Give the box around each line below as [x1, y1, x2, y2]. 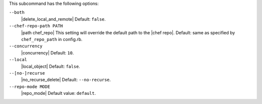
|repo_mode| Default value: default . [21, 91, 96, 96]
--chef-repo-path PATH [9, 23, 63, 29]
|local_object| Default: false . [21, 63, 80, 69]
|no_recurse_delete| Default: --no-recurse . [21, 77, 111, 83]
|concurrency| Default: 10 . [21, 50, 74, 55]
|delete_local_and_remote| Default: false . [21, 16, 106, 22]
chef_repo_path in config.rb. [21, 36, 82, 42]
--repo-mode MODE [9, 84, 50, 89]
